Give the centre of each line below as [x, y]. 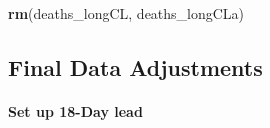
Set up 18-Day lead [75, 110]
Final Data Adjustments [135, 66]
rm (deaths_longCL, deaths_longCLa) [126, 13]
